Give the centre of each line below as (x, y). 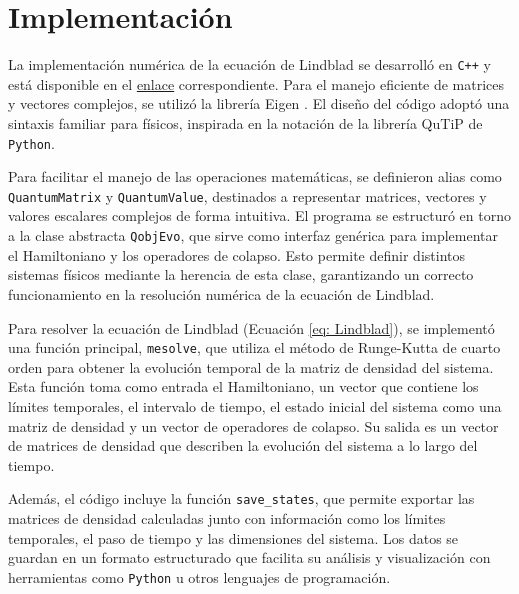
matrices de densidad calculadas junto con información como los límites (227, 517)
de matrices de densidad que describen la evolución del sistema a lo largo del (243, 445)
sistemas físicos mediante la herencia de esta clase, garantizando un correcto (241, 274)
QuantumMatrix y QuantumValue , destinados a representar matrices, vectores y (247, 195)
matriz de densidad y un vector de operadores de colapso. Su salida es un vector (253, 425)
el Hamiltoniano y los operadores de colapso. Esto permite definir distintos (236, 254)
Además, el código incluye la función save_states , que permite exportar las (241, 498)
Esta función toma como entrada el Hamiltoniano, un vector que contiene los (243, 386)
